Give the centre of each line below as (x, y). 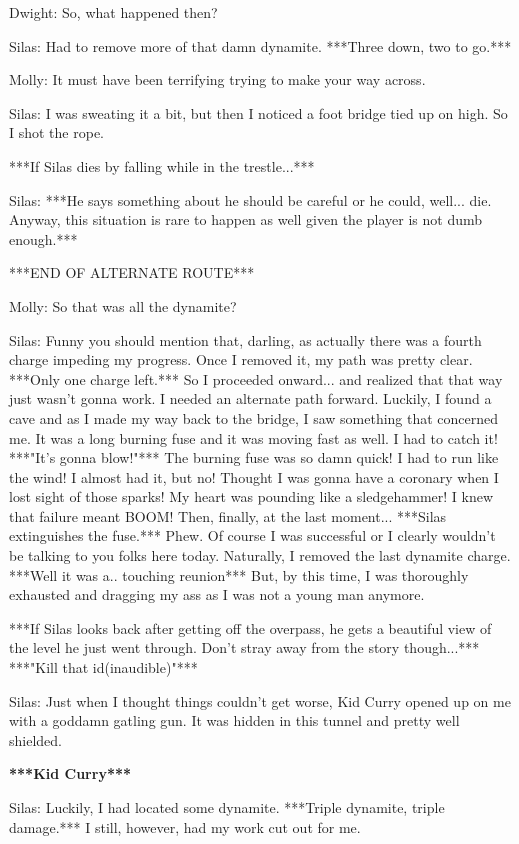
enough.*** (43, 238)
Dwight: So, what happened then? (113, 12)
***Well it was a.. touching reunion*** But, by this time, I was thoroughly (239, 574)
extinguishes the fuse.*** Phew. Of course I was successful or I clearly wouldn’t (252, 535)
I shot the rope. (57, 132)
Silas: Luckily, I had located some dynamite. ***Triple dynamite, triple (227, 807)
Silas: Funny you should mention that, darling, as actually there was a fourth (245, 339)
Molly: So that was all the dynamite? (123, 305)
